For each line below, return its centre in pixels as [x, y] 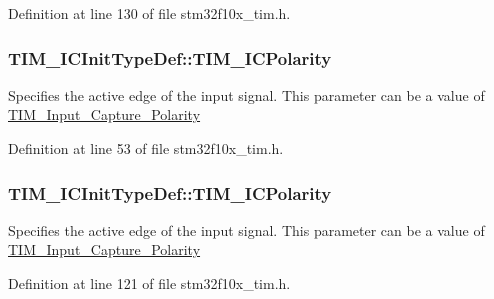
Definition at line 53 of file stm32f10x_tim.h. [146, 148]
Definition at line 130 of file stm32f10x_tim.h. [149, 13]
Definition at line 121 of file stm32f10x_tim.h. [149, 283]
